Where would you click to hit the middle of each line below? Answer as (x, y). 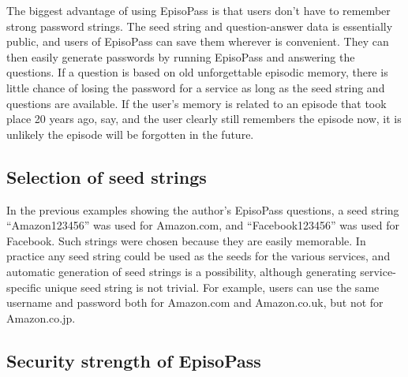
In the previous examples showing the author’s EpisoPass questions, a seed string (203, 209)
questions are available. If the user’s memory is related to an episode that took (197, 103)
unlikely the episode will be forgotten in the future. (130, 134)
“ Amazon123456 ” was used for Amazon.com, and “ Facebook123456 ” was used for (203, 225)
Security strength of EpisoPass (134, 360)
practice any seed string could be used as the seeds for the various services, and (198, 256)
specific (24, 287)
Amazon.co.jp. (41, 317)
